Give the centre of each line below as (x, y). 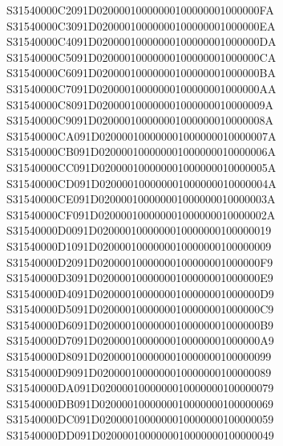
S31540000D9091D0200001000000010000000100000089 (139, 372)
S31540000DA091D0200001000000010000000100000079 (140, 388)
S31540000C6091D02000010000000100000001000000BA (141, 73)
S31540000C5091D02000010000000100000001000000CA (141, 57)
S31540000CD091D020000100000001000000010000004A (141, 183)
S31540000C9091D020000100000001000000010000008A (140, 120)
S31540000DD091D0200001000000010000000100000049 (140, 435)
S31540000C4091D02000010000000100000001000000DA (141, 41)
